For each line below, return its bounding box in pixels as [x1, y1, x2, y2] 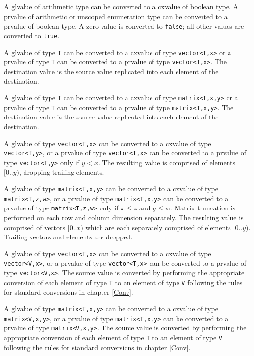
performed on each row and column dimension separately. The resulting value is [4, 212, 244, 223]
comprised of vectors [4, 222, 66, 232]
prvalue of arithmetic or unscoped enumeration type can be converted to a [4, 11, 228, 21]
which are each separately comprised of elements [85, 222, 231, 232]
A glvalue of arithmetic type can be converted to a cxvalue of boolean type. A [4, 1, 239, 11]
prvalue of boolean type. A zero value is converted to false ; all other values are [4, 21, 244, 31]
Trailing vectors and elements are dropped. [4, 232, 133, 242]
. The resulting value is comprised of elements [98, 157, 235, 167]
